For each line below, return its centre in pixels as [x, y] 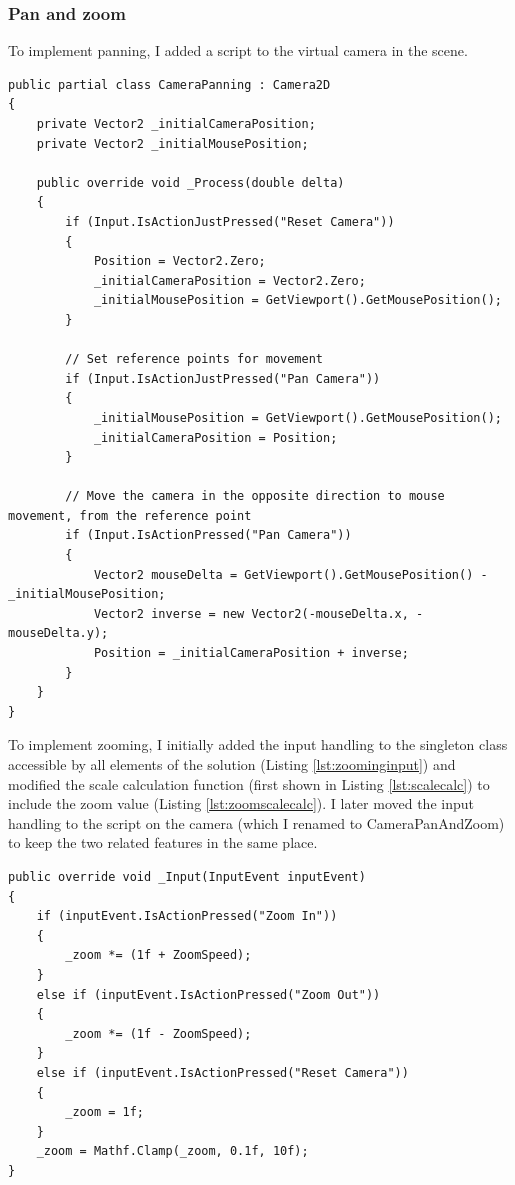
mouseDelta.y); [58, 633]
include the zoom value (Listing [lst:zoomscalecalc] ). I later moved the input [241, 803]
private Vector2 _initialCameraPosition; [176, 124]
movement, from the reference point [130, 515]
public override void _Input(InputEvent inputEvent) [187, 876]
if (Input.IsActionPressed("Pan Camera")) [208, 535]
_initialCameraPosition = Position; [215, 437]
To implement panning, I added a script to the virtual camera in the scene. [238, 50]
